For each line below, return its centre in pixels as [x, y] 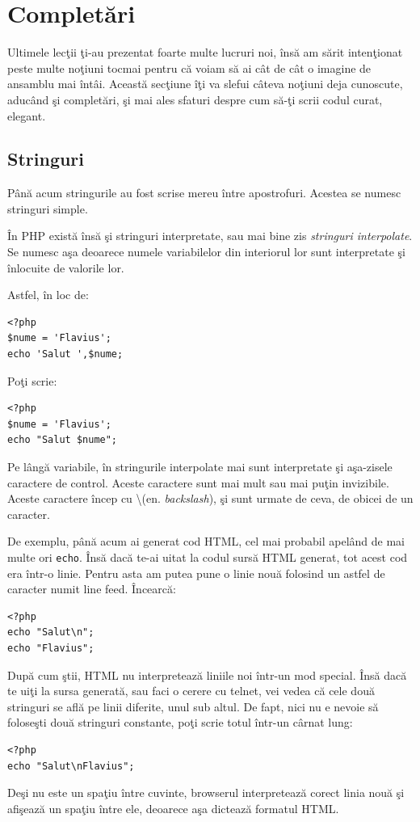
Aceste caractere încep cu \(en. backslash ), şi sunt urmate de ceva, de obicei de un [210, 498]
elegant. [27, 115]
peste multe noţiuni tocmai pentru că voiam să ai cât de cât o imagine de [189, 67]
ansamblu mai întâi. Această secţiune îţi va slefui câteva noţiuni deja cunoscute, [205, 84]
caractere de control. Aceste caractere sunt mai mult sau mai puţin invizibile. [198, 482]
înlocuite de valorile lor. [66, 267]
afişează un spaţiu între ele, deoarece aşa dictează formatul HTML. [173, 808]
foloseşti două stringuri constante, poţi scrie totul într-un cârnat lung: [180, 722]
